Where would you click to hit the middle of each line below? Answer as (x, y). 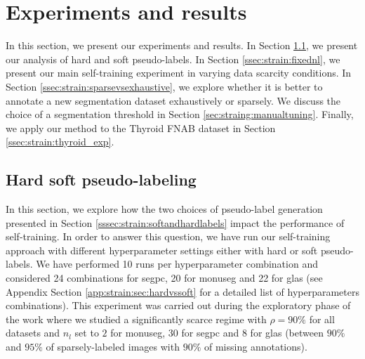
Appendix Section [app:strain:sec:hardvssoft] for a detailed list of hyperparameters (182, 291)
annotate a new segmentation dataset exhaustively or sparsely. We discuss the (173, 100)
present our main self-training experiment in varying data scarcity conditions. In (179, 73)
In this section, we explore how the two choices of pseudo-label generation (164, 209)
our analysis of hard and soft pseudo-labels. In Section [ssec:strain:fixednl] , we (173, 59)
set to (87, 333)
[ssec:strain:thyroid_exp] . (60, 142)
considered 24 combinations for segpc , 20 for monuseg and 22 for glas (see (164, 278)
